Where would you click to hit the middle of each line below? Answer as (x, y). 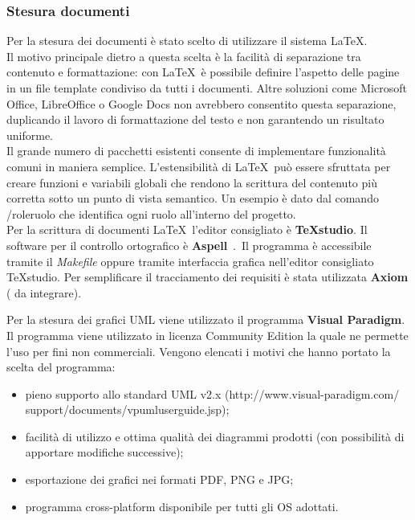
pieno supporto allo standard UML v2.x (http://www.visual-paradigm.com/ (212, 393)
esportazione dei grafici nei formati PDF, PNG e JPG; (159, 479)
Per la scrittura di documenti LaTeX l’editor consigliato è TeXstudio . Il (187, 229)
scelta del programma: (61, 367)
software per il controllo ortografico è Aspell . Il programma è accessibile (189, 245)
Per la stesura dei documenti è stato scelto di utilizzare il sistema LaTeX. (187, 41)
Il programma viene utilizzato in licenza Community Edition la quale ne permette (207, 335)
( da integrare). (44, 292)
